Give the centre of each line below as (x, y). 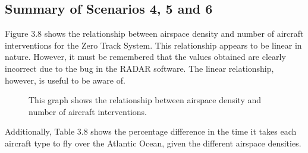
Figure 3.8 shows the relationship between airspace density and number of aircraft (154, 34)
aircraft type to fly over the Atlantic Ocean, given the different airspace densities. (153, 143)
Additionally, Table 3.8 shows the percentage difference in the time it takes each (151, 131)
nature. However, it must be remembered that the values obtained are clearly (145, 57)
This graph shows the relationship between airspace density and (145, 100)
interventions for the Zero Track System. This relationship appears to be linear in (153, 45)
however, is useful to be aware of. (65, 80)
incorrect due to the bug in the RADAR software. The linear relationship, (139, 68)
